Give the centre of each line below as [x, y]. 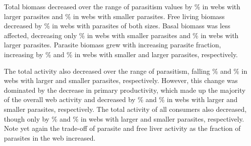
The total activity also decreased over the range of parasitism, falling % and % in [126, 71]
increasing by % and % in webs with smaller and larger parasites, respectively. [121, 54]
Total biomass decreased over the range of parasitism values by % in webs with [122, 6]
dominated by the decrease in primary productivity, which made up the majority [125, 90]
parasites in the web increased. [50, 137]
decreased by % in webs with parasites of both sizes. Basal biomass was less [117, 26]
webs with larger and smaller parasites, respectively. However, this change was [121, 80]
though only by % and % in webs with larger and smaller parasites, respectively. [124, 118]
